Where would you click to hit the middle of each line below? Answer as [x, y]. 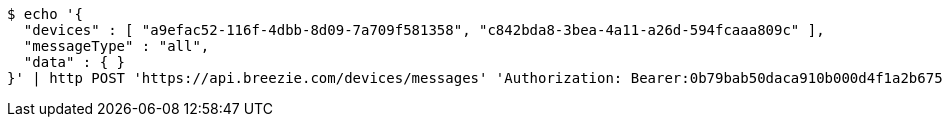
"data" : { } [74, 62]
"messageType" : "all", [116, 46]
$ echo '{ [45, 14]
